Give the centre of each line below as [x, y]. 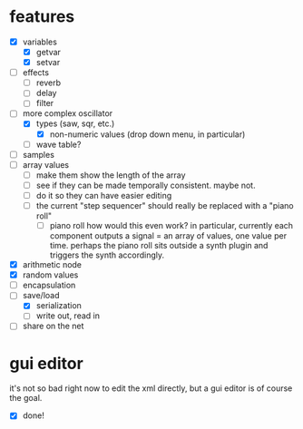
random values [50, 275]
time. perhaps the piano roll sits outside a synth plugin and [159, 246]
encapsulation [49, 285]
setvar [48, 63]
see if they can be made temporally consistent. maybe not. [146, 185]
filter [45, 103]
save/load [41, 296]
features [42, 17]
